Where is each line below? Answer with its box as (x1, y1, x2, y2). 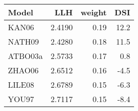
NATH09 (8, 36, 39, 47)
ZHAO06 (8, 64, 39, 76)
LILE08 (8, 79, 34, 90)
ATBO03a (8, 50, 43, 61)
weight (80, 6, 107, 18)
